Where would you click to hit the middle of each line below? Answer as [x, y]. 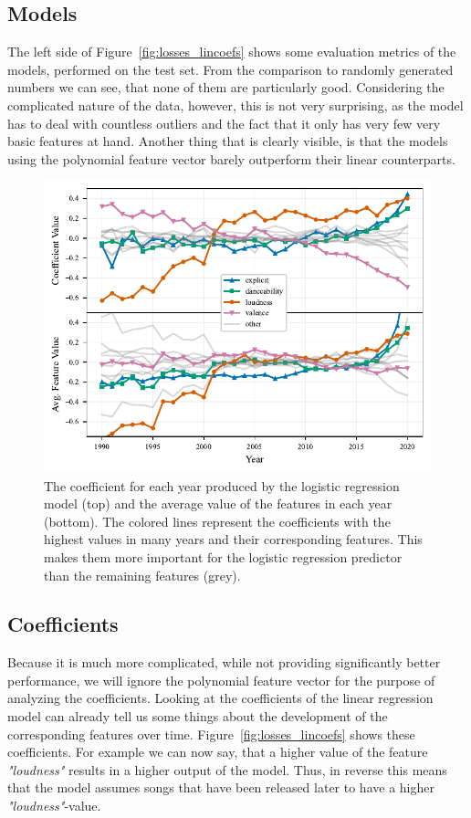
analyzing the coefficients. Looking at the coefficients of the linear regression [220, 698]
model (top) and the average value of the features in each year [218, 503]
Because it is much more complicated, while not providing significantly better [224, 662]
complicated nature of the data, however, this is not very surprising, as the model [235, 105]
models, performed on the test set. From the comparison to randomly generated [230, 69]
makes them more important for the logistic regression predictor [223, 556]
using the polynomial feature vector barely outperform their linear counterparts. [231, 158]
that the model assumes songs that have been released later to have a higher [221, 787]
